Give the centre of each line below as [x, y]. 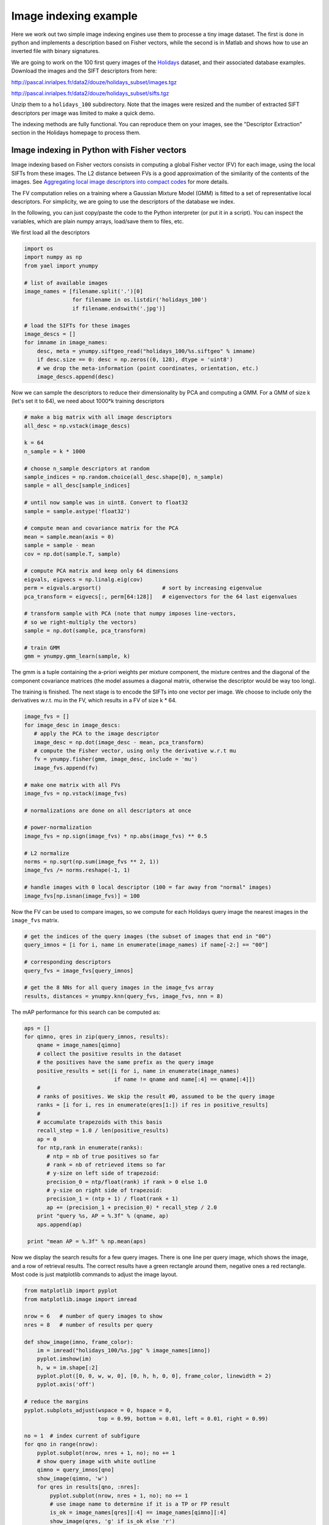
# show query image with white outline [97, 1461]
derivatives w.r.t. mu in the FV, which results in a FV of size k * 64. [94, 700]
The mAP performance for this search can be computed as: [86, 1012]
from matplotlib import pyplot [71, 1291]
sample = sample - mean [60, 545]
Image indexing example [75, 16]
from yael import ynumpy [61, 266]
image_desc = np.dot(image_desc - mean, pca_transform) [119, 742]
